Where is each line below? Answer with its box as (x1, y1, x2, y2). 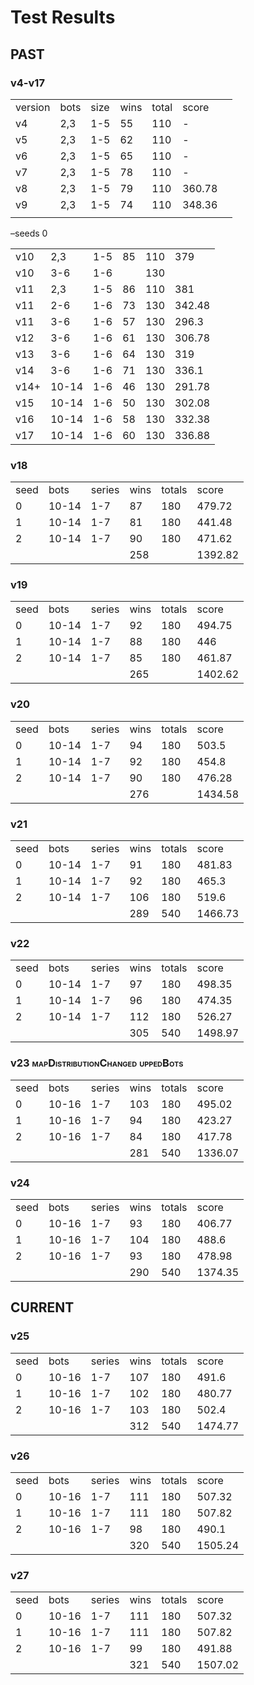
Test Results (10, 6, 116, 29)
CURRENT (10, 1299, 75, 1316)
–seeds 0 (10, 227, 48, 239)
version (15, 100, 51, 114)
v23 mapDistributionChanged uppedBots (10, 1056, 184, 1070)
